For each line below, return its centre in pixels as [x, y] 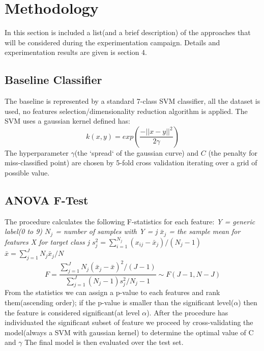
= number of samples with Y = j [107, 231]
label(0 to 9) [24, 231]
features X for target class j [47, 242]
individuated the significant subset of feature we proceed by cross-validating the [129, 322]
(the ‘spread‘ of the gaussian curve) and [137, 152]
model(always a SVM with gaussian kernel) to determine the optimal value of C [129, 332]
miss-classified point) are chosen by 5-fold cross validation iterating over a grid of [131, 163]
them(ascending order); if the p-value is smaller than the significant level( [119, 302]
